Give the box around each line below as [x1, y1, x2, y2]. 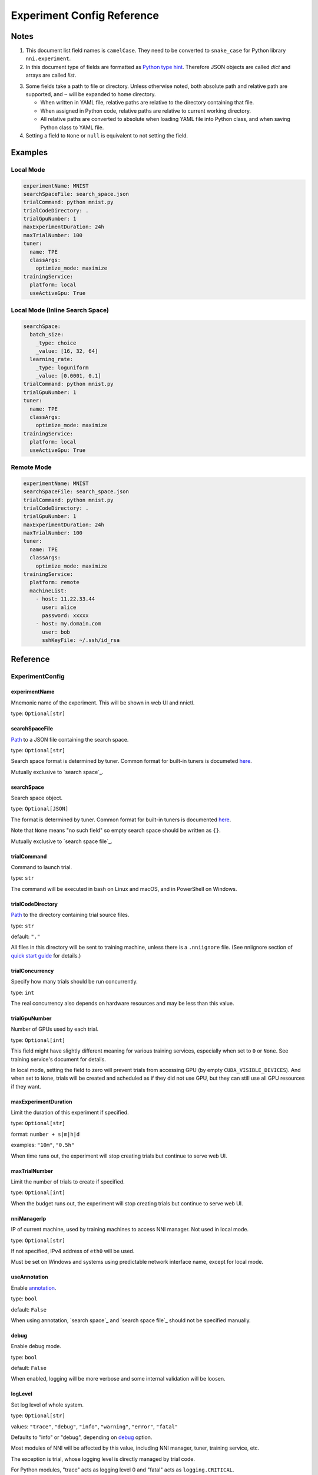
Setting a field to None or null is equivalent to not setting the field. [25, 132, 188, 139]
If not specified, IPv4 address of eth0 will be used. [11, 1247, 135, 1254]
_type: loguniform [35, 364, 89, 371]
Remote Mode [11, 463, 52, 471]
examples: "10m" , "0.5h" [11, 1142, 75, 1149]
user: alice [42, 604, 77, 611]
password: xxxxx [42, 612, 89, 619]
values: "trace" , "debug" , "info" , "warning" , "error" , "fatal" [11, 1422, 178, 1430]
